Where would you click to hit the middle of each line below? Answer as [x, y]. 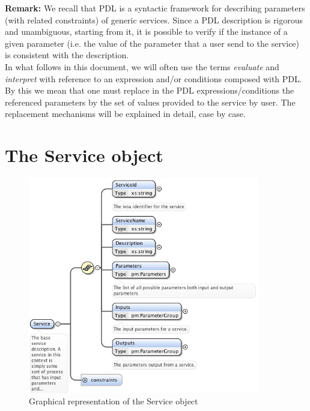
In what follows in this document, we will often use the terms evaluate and [142, 66]
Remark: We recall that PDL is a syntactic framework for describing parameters [155, 8]
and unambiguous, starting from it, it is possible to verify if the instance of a [146, 31]
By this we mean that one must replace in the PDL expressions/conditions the [150, 90]
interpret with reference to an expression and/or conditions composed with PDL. [153, 78]
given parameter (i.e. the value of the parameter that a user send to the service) [152, 43]
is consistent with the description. [67, 55]
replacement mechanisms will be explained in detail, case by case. [125, 114]
